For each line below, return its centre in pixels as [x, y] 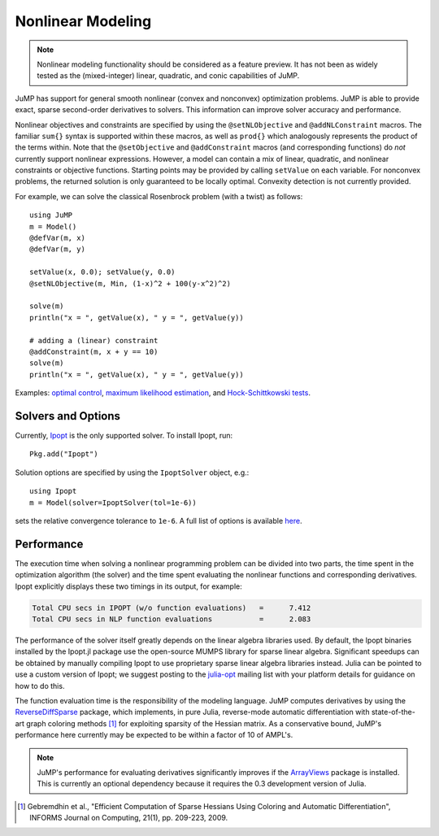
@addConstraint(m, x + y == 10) [94, 351]
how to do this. [40, 686]
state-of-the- [393, 712]
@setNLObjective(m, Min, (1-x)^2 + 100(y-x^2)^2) [130, 283]
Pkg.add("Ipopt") [64, 454]
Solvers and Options [68, 416]
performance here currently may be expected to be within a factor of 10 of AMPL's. [154, 735]
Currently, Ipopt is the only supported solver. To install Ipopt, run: [124, 435]
